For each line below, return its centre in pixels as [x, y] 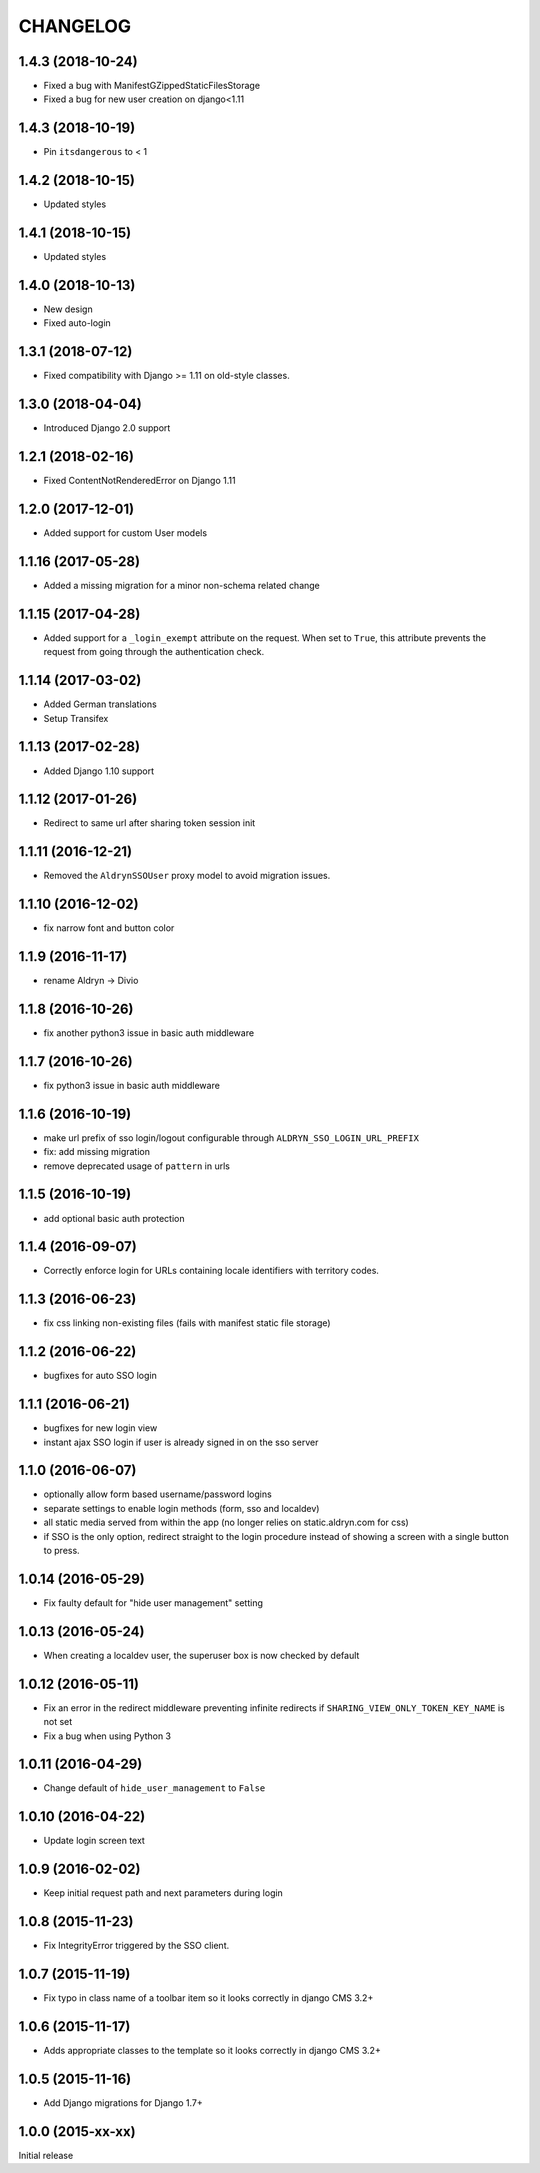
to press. [61, 1551]
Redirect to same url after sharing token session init [149, 823]
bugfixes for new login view [100, 1428]
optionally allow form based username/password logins [157, 1494]
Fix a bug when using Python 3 [107, 1736]
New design [68, 309]
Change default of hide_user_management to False [154, 1788]
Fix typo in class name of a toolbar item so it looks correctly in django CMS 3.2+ [208, 1998]
